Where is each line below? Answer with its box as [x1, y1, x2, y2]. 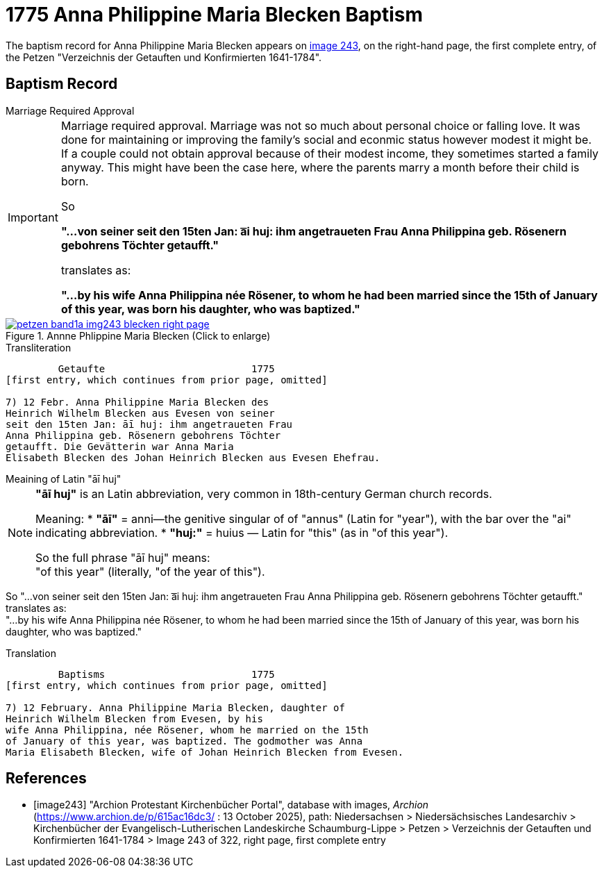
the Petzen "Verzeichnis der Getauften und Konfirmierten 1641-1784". [6, 51, 322, 63]
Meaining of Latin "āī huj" [6, 472, 121, 485]
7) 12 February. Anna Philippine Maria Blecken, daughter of [6, 701, 345, 713]
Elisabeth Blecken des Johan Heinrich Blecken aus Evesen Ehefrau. [6, 451, 380, 463]
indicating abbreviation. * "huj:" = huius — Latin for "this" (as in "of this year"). [35, 525, 448, 540]
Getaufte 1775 [58, 363, 275, 374]
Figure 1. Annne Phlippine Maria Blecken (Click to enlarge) [6, 329, 271, 342]
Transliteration [6, 341, 72, 354]
